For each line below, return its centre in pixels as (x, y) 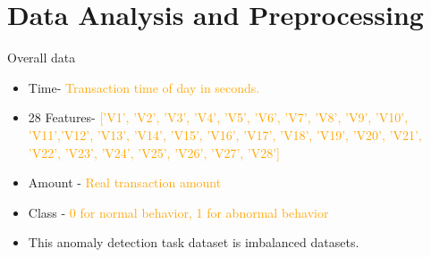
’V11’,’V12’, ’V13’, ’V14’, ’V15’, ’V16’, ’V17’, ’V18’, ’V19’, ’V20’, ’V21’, (225, 134)
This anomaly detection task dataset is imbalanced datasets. (194, 242)
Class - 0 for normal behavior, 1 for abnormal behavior (178, 212)
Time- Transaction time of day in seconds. (144, 87)
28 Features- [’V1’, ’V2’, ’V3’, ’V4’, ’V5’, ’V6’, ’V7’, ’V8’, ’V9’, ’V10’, (218, 117)
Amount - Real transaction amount (125, 182)
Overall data (42, 58)
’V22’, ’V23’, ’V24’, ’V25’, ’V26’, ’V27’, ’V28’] (154, 152)
